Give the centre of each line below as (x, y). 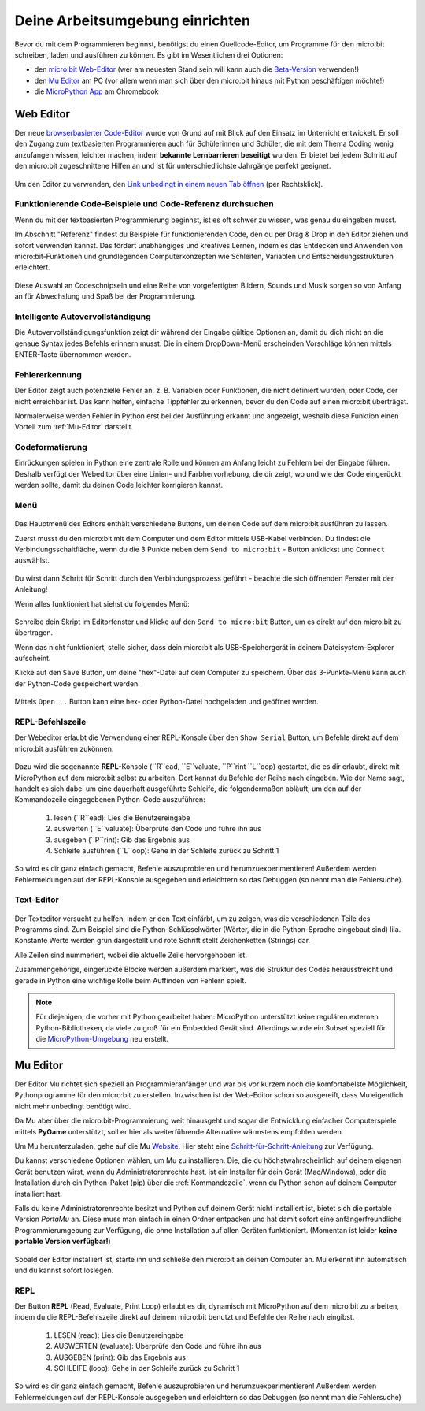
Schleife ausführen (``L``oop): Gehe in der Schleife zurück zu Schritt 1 (166, 850)
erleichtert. (32, 267)
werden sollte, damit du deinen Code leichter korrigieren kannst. (119, 485)
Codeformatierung (51, 447)
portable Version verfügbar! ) (63, 1242)
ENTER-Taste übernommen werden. (73, 354)
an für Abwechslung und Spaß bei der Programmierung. (105, 296)
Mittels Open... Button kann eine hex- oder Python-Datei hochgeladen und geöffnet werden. (166, 702)
